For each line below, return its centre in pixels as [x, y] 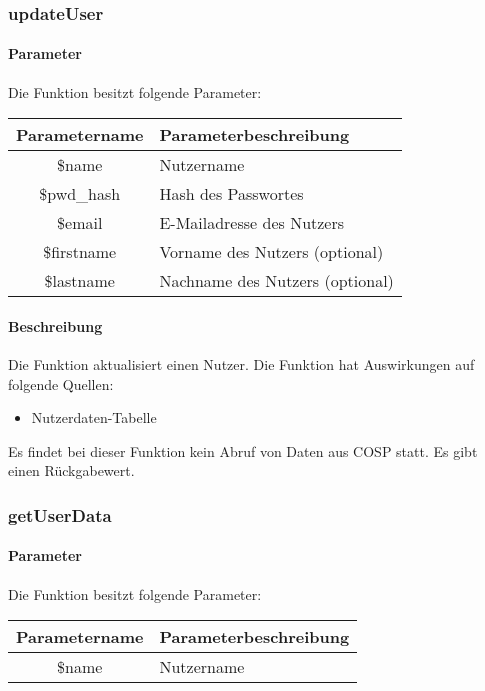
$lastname [79, 281]
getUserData [60, 514]
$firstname [80, 252]
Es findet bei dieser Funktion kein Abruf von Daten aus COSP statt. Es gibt [243, 450]
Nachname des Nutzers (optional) [276, 281]
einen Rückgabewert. [71, 470]
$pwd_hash [80, 194]
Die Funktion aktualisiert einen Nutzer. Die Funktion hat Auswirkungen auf [241, 364]
